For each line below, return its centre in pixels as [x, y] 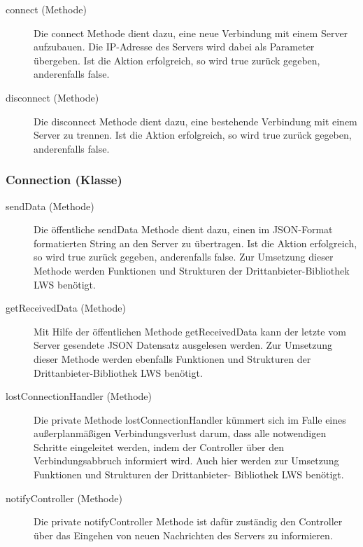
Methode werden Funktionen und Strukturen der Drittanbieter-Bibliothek [192, 270]
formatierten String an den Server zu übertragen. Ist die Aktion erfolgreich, [195, 243]
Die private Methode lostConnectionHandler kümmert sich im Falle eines [190, 419]
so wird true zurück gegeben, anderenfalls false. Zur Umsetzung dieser [184, 257]
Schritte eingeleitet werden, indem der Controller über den [159, 446]
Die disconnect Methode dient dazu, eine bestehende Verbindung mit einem [195, 121]
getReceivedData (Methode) [66, 308]
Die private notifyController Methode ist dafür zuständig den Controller [188, 521]
